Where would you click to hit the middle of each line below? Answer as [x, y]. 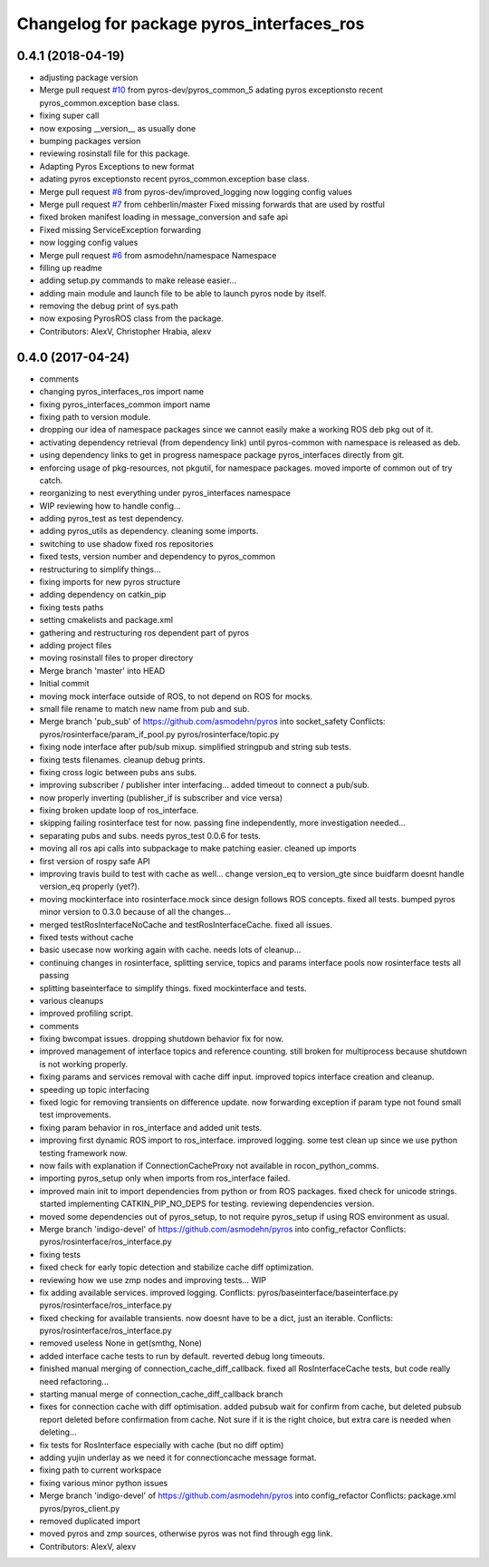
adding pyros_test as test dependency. [112, 519]
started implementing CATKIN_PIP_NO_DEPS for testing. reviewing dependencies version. [207, 1204]
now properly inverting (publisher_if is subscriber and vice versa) [161, 797]
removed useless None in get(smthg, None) [121, 1343]
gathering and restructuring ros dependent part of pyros [144, 633]
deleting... [58, 1432]
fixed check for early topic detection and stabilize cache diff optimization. [177, 1267]
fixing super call [69, 116]
